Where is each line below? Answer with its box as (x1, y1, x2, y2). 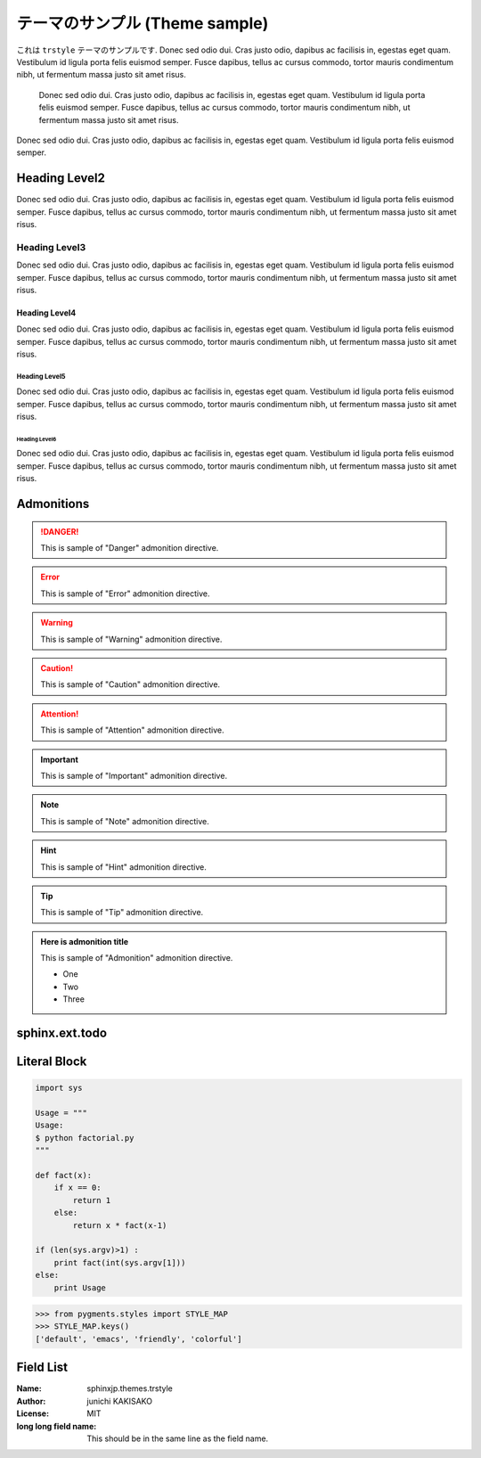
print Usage (53, 1282, 107, 1292)
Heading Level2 (16, 170, 106, 186)
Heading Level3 (16, 241, 86, 253)
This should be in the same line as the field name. (86, 1433, 269, 1444)
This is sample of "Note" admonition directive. (40, 815, 209, 826)
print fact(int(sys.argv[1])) (53, 1257, 186, 1267)
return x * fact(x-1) (72, 1220, 167, 1230)
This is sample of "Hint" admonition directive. (40, 861, 207, 872)
